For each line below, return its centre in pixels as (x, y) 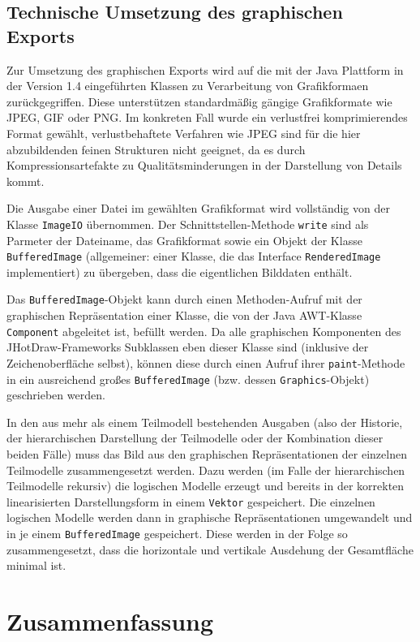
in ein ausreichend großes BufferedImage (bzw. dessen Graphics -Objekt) (188, 379)
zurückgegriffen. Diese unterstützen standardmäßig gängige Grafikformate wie (199, 101)
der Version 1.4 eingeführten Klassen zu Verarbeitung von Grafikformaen (188, 86)
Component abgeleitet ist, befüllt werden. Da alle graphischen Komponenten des (204, 331)
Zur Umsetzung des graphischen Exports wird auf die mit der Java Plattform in (205, 69)
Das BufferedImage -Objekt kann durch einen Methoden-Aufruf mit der (184, 299)
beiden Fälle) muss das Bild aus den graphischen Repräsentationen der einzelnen (207, 454)
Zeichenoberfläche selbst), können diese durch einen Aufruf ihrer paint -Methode (206, 362)
